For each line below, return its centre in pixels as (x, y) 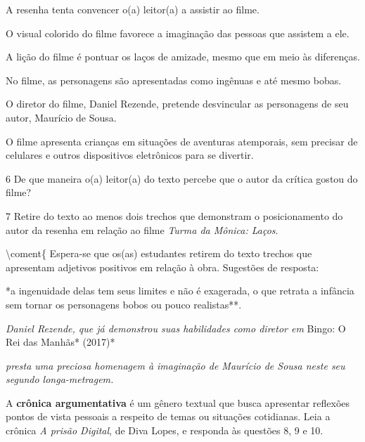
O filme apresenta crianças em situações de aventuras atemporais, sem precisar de (182, 141)
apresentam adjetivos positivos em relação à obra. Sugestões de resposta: (162, 267)
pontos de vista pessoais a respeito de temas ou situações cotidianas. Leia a (168, 416)
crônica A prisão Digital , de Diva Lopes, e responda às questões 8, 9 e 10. (165, 430)
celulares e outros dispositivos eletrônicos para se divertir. (130, 155)
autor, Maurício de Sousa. (61, 117)
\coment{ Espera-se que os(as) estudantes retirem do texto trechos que (159, 253)
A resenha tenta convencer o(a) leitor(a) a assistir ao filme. (133, 9)
